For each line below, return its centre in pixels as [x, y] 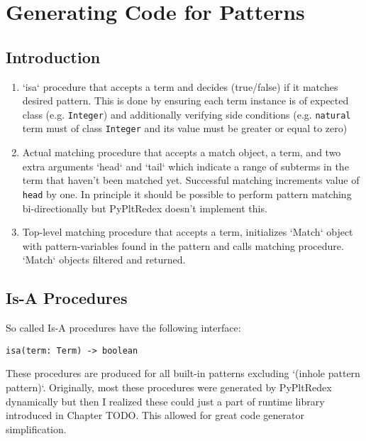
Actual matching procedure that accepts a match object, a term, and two [182, 152]
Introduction [53, 56]
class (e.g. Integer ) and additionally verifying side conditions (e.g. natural [187, 114]
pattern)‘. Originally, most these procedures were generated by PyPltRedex [169, 387]
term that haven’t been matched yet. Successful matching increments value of [191, 180]
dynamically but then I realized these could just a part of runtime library [165, 401]
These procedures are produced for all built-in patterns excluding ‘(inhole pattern [183, 373]
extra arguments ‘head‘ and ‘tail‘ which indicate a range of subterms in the [185, 166]
